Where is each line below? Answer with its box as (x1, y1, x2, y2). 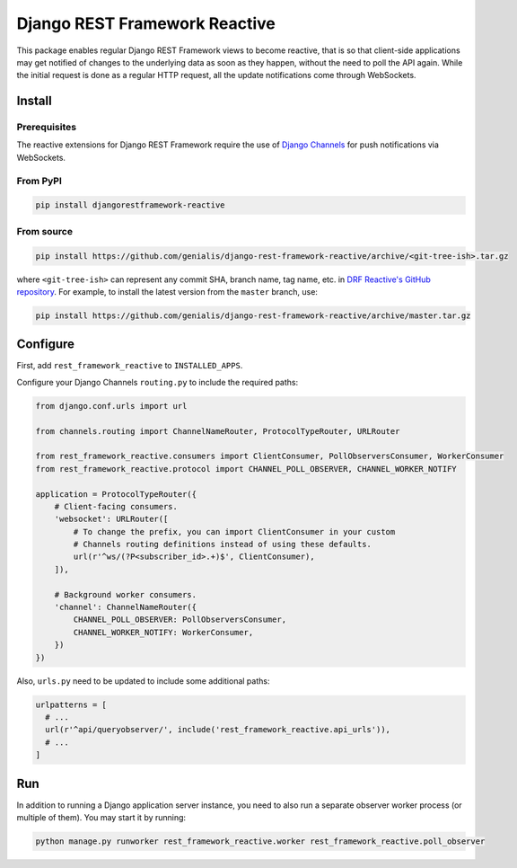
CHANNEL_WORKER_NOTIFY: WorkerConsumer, (73, 627, 254, 637)
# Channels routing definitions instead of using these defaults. (73, 539, 372, 550)
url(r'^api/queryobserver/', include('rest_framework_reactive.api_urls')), (45, 724, 390, 735)
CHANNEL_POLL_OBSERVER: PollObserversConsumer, (73, 615, 287, 624)
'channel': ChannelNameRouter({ (54, 602, 197, 613)
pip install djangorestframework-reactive (35, 200, 225, 210)
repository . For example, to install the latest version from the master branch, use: (16, 286, 319, 297)
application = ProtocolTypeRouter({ (35, 489, 197, 499)
